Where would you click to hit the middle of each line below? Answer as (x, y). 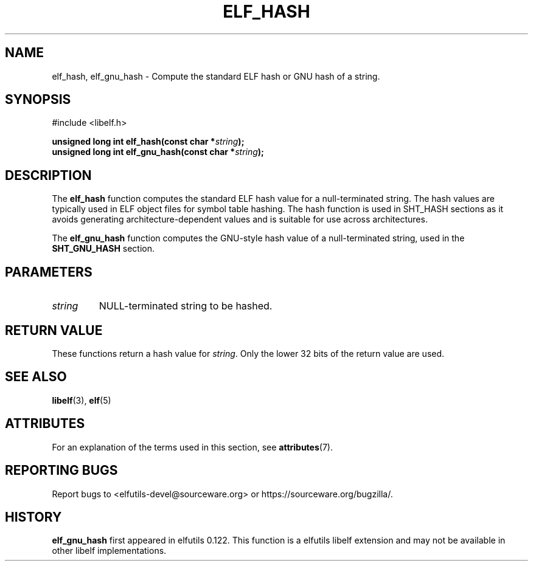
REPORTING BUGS (61, 471)
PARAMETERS (49, 272)
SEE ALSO (36, 377)
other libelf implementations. (109, 551)
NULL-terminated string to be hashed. (186, 306)
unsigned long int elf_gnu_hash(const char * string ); (158, 152)
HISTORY (33, 517)
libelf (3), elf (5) (82, 400)
